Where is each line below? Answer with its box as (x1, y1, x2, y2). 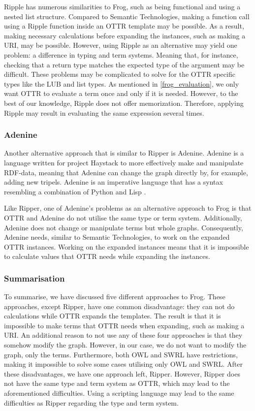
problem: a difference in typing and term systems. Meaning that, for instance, (4, 49, 238, 60)
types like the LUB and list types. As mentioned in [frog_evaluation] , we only (4, 78, 239, 89)
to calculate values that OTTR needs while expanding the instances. (4, 251, 210, 261)
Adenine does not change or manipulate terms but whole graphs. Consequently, (4, 222, 243, 232)
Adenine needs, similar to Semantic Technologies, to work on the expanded (4, 232, 230, 242)
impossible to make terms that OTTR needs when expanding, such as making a (4, 320, 245, 330)
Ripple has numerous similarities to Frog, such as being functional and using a (4, 1, 241, 11)
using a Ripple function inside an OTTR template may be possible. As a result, (4, 21, 244, 31)
